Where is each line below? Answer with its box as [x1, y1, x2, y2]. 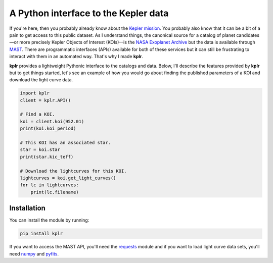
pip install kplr [20, 231, 63, 237]
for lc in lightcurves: [20, 182, 79, 188]
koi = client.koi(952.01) [20, 119, 84, 124]
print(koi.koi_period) [20, 126, 76, 131]
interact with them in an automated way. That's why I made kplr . [9, 54, 144, 60]
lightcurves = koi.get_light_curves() [20, 175, 116, 181]
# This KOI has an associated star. [20, 140, 111, 145]
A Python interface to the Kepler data [9, 8, 169, 19]
